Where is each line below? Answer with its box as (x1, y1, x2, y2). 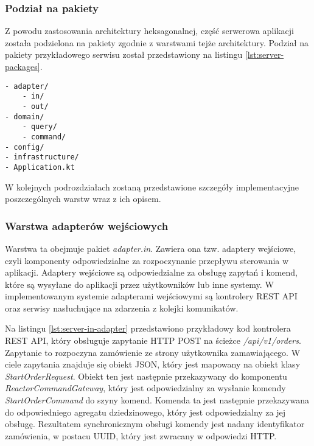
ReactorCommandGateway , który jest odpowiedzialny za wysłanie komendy (5, 382, 286, 394)
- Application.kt (5, 162, 75, 172)
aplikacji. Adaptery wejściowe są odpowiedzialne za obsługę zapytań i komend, (5, 266, 298, 279)
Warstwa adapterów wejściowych (5, 218, 169, 233)
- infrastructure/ (5, 153, 79, 162)
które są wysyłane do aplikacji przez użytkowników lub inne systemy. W (5, 277, 274, 290)
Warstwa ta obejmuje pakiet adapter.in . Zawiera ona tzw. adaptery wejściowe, (5, 242, 296, 254)
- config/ (5, 142, 44, 152)
